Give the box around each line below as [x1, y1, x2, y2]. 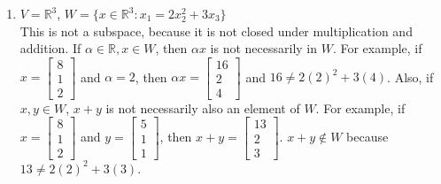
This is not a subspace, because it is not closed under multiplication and [19, 21, 413, 40]
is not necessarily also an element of [105, 98, 300, 117]
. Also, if [387, 67, 434, 86]
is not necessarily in [210, 39, 318, 57]
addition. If [19, 39, 81, 57]
